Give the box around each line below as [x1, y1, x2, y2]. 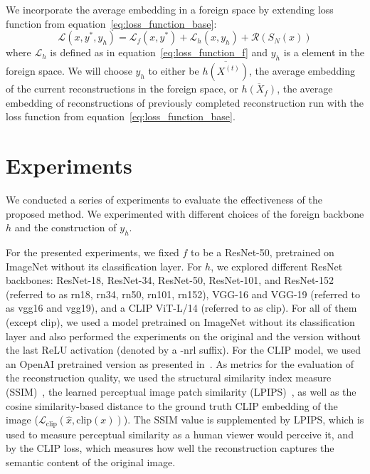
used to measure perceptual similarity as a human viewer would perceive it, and [6, 426, 354, 441]
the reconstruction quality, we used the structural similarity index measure [6, 370, 332, 385]
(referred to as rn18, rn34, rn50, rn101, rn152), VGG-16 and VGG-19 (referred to [6, 286, 360, 301]
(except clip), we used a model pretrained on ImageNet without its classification [6, 315, 355, 330]
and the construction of [14, 220, 117, 235]
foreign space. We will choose [6, 63, 132, 78]
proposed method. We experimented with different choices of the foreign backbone [6, 206, 364, 221]
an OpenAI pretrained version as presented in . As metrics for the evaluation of [6, 356, 354, 371]
